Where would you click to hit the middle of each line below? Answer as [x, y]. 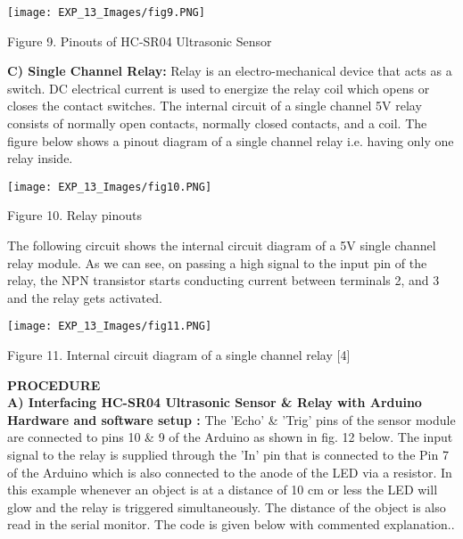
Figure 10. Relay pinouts [75, 215]
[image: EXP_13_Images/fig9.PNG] [106, 12]
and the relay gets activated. [85, 297]
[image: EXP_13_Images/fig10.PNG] [110, 187]
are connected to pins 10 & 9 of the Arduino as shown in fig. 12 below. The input [230, 437]
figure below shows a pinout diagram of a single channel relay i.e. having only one [231, 140]
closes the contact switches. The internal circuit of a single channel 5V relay [215, 106]
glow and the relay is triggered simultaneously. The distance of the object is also [227, 506]
